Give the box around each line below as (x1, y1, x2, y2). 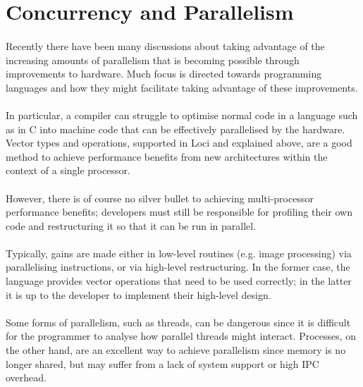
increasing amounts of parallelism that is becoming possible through (6, 52, 300, 67)
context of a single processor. (6, 163, 130, 178)
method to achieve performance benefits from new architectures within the (6, 149, 328, 164)
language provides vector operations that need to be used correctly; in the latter (6, 274, 352, 288)
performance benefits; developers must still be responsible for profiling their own (6, 204, 352, 219)
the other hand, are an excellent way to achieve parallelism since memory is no (6, 343, 346, 357)
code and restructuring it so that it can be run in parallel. (6, 218, 257, 233)
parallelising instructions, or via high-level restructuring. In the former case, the (6, 259, 350, 274)
